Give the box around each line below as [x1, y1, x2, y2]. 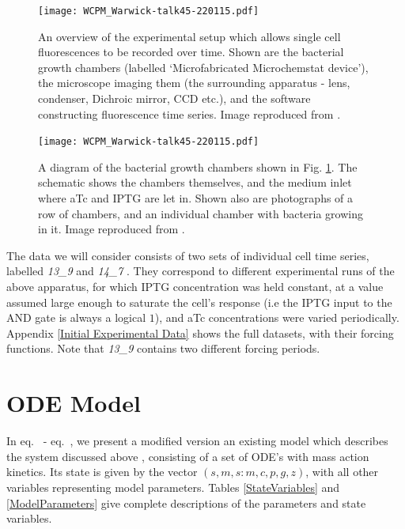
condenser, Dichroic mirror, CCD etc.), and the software [38, 90, 311, 107]
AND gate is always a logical [6, 309, 146, 326]
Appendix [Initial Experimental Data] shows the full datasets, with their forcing [6, 324, 394, 341]
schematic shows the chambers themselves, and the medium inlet [38, 174, 352, 191]
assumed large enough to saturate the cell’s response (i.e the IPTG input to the [6, 293, 392, 310]
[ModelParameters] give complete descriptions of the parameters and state [6, 494, 366, 511]
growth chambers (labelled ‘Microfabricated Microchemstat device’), [38, 59, 369, 75]
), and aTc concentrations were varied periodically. [154, 309, 399, 326]
